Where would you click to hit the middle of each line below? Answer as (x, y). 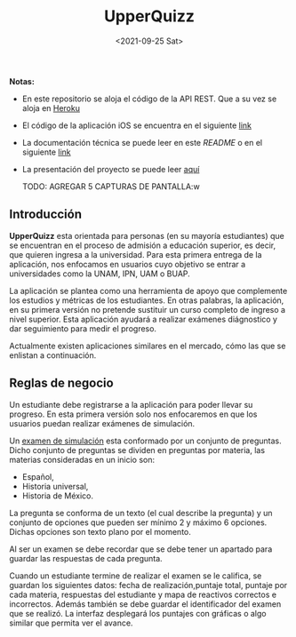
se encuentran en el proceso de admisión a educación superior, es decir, (143, 245)
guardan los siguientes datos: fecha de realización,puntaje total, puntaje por (148, 585)
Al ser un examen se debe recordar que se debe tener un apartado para (141, 549)
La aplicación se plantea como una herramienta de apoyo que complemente (148, 291)
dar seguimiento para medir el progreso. (83, 328)
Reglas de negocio (61, 383)
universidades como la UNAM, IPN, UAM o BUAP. (100, 274)
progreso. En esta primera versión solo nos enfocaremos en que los (133, 414)
